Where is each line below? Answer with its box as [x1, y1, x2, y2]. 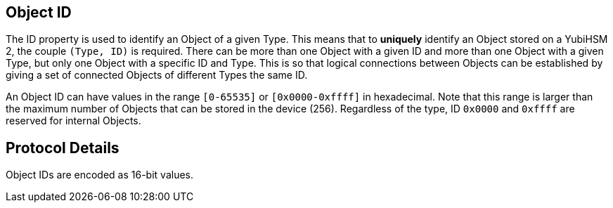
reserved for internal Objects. [6, 115, 141, 127]
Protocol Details [6, 138, 120, 157]
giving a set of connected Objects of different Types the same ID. [6, 69, 308, 82]
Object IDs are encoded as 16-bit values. [6, 169, 194, 181]
